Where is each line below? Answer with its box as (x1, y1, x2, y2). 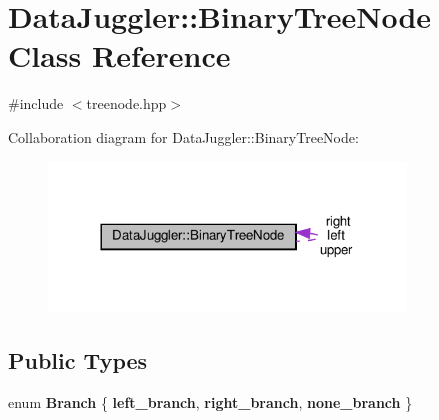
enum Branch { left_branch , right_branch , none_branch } (8, 392, 413, 413)
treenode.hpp (86, 93, 167, 114)
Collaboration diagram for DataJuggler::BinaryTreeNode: (8, 126, 359, 147)
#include (8, 93, 64, 114)
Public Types (8, 345, 148, 376)
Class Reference (8, 35, 231, 76)
